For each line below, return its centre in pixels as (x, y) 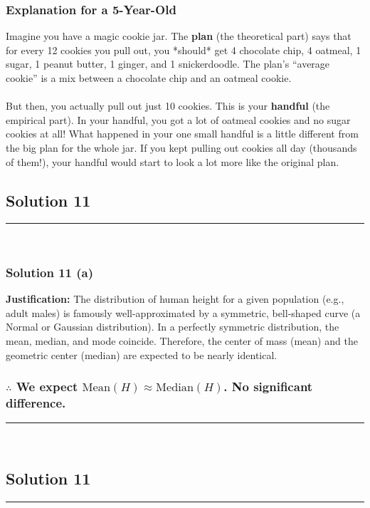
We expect (47, 387)
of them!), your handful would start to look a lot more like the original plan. (173, 161)
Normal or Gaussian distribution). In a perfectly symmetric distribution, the (173, 327)
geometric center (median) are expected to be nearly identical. (142, 354)
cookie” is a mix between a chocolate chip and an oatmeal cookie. (149, 78)
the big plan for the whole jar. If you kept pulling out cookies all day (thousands (181, 147)
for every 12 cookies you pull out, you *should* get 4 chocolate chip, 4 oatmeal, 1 (184, 50)
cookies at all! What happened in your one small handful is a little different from (182, 134)
